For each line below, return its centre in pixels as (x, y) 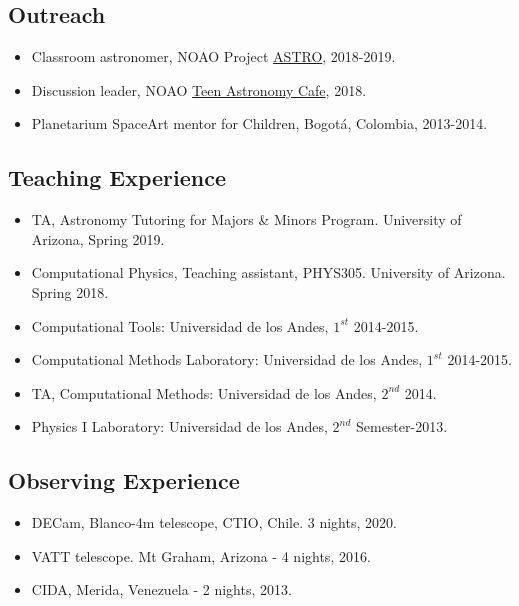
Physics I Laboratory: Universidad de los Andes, (179, 426)
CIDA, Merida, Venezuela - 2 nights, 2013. (161, 589)
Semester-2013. (401, 426)
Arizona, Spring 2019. (98, 238)
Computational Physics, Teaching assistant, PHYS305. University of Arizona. (268, 272)
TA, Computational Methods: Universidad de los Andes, (204, 392)
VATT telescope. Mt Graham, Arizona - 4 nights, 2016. (201, 555)
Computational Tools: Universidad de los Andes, (180, 325)
